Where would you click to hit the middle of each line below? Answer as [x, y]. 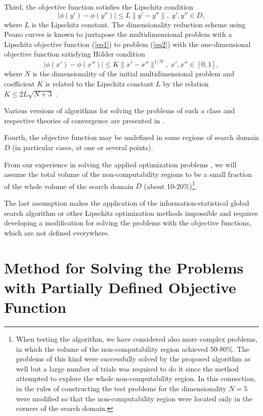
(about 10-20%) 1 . [170, 185]
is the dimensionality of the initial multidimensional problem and [133, 74]
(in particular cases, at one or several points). [83, 147]
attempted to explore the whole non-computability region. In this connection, [136, 378]
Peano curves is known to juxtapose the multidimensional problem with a [118, 34]
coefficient [19, 84]
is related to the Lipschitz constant [99, 84]
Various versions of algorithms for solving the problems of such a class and [120, 110]
